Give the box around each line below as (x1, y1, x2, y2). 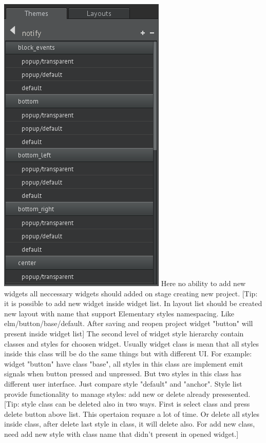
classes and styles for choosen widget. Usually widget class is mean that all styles (4, 338, 259, 349)
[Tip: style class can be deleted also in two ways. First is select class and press (4, 398, 250, 409)
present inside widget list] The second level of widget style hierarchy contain (4, 328, 244, 338)
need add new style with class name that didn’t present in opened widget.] (4, 428, 239, 439)
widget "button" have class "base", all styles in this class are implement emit (4, 358, 243, 369)
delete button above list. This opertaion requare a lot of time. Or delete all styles (4, 408, 260, 419)
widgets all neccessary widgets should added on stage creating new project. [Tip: (4, 288, 258, 298)
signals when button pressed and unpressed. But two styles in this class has (4, 368, 241, 379)
